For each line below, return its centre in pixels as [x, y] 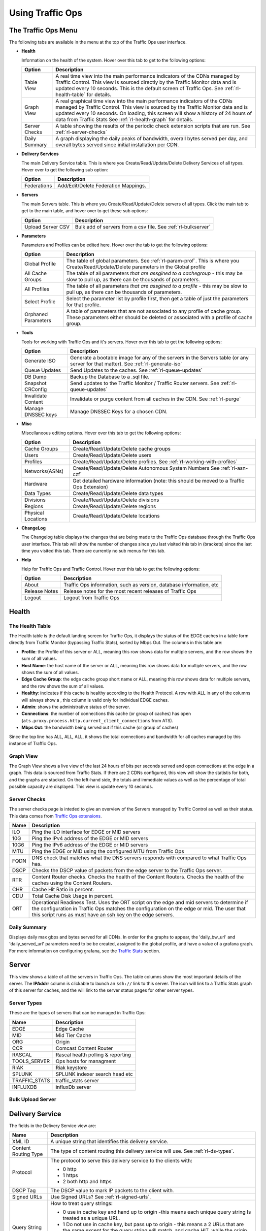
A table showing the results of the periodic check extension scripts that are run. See [153, 126]
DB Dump [35, 377]
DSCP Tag [24, 1191]
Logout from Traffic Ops [91, 598]
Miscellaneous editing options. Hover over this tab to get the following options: [101, 433]
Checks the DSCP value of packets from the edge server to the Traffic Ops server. [127, 871]
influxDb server [73, 1087]
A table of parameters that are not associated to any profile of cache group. [154, 311]
